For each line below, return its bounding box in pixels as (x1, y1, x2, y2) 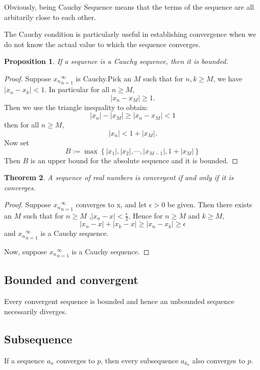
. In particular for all (44, 84, 110, 95)
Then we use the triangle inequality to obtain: (4, 101, 148, 112)
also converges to (192, 355, 245, 365)
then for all (4, 119, 39, 130)
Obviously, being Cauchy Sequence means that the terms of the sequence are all (4, 2, 254, 12)
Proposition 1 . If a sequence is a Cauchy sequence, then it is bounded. (4, 56, 228, 67)
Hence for (133, 210, 163, 221)
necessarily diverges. (4, 306, 67, 316)
